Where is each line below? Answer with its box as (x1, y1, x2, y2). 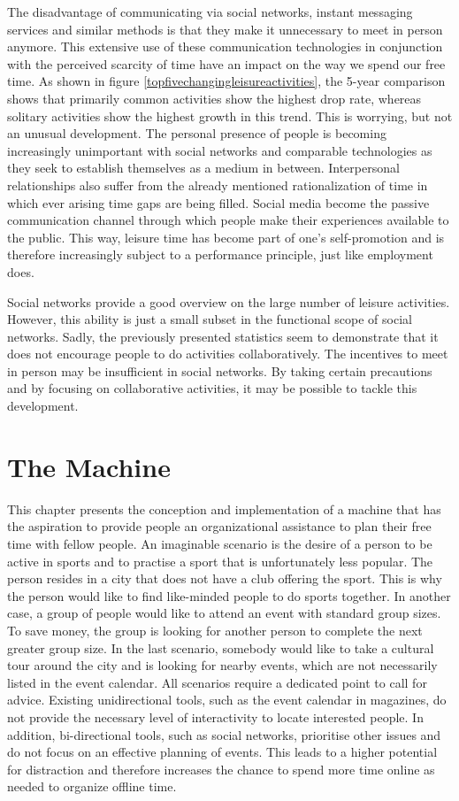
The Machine (7, 448, 171, 484)
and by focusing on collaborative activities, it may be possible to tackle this (7, 379, 417, 397)
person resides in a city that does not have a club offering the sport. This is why (7, 569, 442, 588)
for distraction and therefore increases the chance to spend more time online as (7, 759, 435, 778)
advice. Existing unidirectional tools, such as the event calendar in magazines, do (7, 690, 447, 709)
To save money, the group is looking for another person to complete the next (7, 620, 423, 639)
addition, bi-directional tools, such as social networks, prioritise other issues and (7, 725, 441, 743)
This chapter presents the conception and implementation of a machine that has (7, 499, 441, 518)
